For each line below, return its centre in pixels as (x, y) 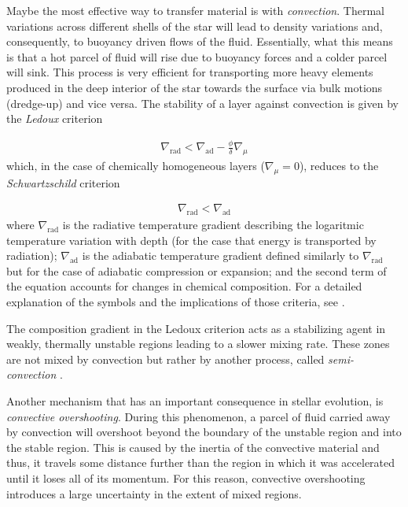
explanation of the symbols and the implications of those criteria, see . (176, 302)
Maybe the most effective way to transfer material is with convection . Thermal (195, 10)
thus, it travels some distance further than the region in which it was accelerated (201, 463)
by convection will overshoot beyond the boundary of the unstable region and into (204, 432)
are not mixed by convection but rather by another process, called (165, 359)
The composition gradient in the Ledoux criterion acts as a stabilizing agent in (196, 328)
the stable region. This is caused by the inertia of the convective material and (193, 447)
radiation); (32, 255)
